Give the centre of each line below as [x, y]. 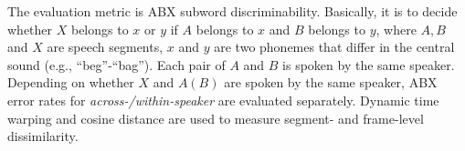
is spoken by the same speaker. [369, 64]
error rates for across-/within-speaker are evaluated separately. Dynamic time [223, 100]
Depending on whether [71, 82]
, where [396, 29]
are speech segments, [105, 47]
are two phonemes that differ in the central [334, 47]
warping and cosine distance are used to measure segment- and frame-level [216, 118]
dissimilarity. [43, 136]
